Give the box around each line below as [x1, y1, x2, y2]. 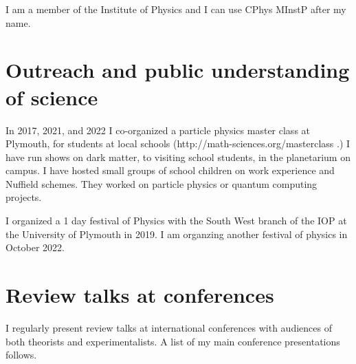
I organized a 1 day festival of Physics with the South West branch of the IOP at [5, 213, 347, 228]
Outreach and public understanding [5, 56, 350, 84]
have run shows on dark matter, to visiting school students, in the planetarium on [5, 149, 351, 164]
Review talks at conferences [5, 281, 274, 309]
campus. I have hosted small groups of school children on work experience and [5, 163, 335, 178]
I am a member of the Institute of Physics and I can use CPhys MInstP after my [5, 2, 346, 16]
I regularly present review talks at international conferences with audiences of [5, 320, 332, 334]
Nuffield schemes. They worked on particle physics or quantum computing [5, 176, 318, 191]
